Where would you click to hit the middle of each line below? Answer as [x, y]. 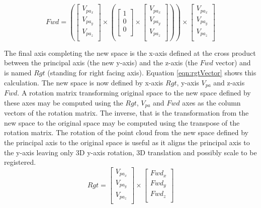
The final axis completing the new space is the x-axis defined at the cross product [130, 53]
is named [18, 73]
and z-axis [229, 82]
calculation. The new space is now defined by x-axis [84, 82]
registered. [20, 162]
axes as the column [211, 102]
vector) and [233, 63]
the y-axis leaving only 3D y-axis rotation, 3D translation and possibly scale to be [130, 152]
